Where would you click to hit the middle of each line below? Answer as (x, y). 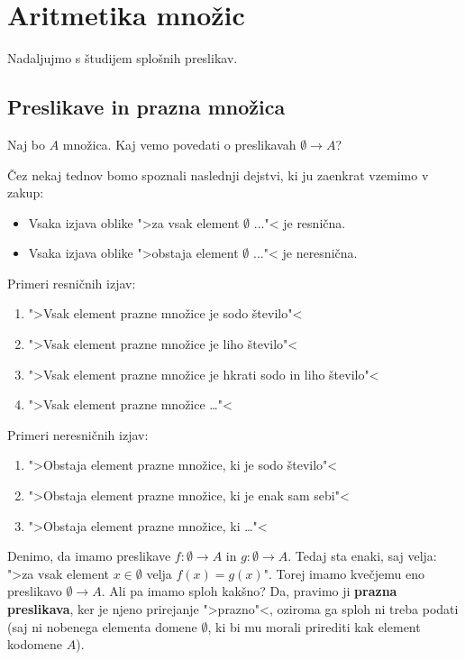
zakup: (26, 192)
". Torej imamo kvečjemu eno (344, 573)
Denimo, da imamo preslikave (89, 556)
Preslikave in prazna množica (146, 107)
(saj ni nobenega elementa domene (102, 626)
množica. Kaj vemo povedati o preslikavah (179, 144)
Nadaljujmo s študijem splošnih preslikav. (123, 58)
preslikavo (35, 591)
